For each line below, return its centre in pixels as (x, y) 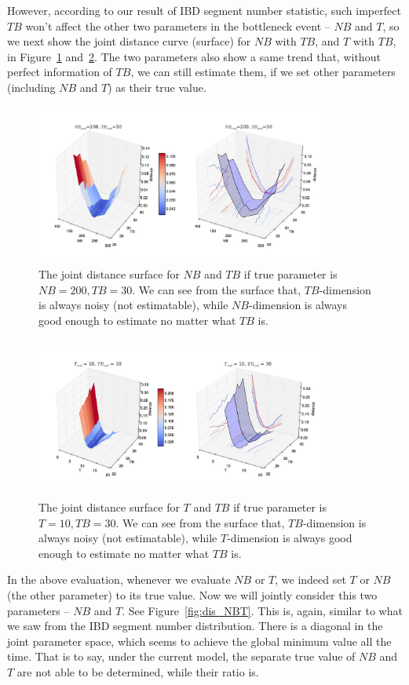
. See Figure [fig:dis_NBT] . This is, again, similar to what (262, 610)
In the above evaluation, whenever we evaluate (119, 579)
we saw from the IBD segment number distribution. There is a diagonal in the (195, 626)
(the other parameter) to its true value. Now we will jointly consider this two (192, 595)
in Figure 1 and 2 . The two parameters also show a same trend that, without (194, 56)
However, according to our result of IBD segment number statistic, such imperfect (204, 10)
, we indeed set (310, 579)
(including (31, 87)
